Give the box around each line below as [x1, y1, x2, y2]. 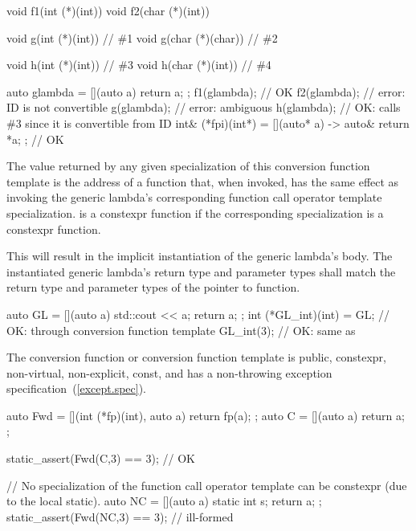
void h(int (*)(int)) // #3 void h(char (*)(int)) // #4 [6, 56, 271, 73]
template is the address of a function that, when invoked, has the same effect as [6, 173, 399, 190]
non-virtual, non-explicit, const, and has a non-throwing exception [6, 364, 332, 381]
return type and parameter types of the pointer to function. [6, 279, 300, 296]
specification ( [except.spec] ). [6, 380, 147, 397]
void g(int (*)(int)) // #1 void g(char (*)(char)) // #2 [6, 29, 278, 46]
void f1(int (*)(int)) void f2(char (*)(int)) [6, 2, 210, 18]
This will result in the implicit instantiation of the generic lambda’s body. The [6, 247, 393, 264]
